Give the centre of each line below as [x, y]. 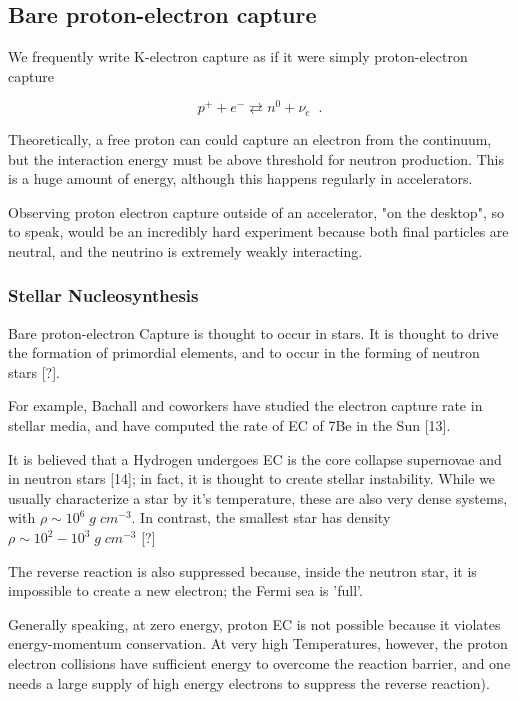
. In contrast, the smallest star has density [261, 517]
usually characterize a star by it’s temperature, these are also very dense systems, [258, 497]
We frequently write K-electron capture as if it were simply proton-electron [238, 56]
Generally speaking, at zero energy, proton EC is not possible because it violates [254, 623]
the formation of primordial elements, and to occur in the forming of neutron [244, 352]
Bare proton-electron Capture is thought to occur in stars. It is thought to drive [253, 332]
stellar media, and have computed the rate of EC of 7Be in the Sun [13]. [229, 425]
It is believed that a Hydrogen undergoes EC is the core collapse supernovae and [255, 458]
